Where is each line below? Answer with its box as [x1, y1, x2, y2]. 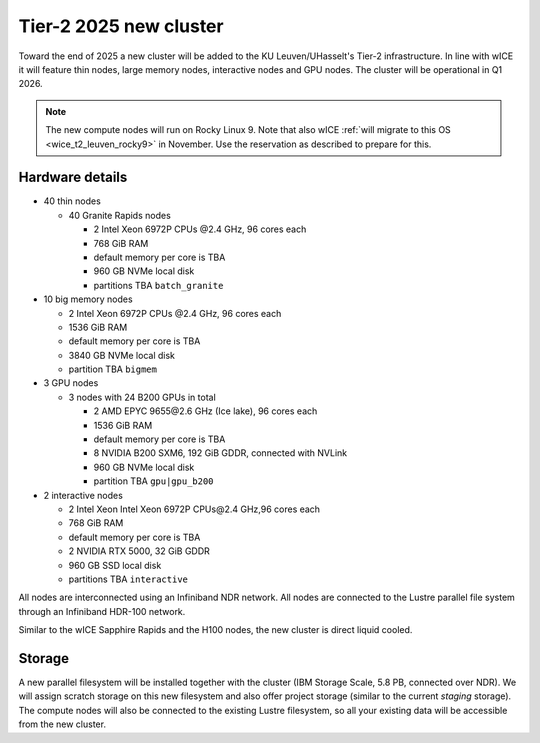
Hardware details [18, 169, 128, 186]
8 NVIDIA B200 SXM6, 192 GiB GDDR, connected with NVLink [93, 447, 348, 459]
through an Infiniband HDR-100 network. [18, 605, 186, 617]
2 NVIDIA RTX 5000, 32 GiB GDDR [68, 545, 210, 557]
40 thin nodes [43, 195, 102, 207]
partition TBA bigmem [68, 363, 157, 375]
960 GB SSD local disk [68, 559, 162, 571]
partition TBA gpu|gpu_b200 [93, 475, 214, 487]
